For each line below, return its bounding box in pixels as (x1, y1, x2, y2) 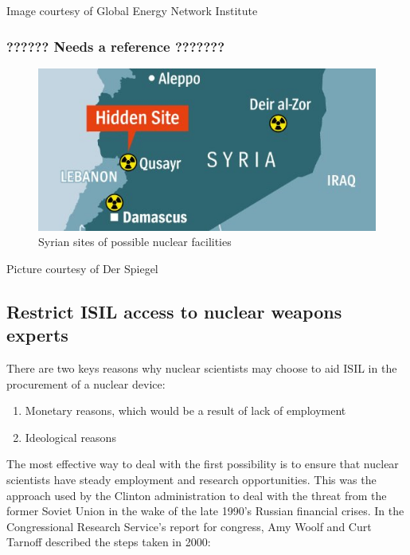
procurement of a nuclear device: (6, 375, 166, 392)
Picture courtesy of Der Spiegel (6, 260, 158, 276)
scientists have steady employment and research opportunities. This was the (6, 471, 377, 487)
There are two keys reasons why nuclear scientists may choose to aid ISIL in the (6, 360, 397, 377)
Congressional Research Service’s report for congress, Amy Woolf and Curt (6, 518, 372, 534)
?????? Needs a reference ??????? (6, 36, 225, 56)
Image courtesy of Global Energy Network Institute (6, 2, 258, 18)
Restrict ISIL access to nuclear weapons (6, 299, 342, 323)
